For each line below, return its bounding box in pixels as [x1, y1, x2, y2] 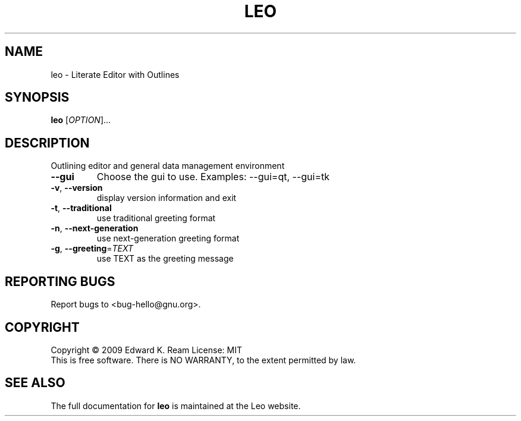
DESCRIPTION [5, 135, 90, 150]
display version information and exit [96, 193, 237, 203]
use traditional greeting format [96, 213, 216, 224]
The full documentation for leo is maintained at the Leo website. [51, 400, 301, 411]
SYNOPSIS [5, 90, 70, 105]
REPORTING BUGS [5, 274, 115, 289]
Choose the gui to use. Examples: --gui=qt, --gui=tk [96, 171, 330, 183]
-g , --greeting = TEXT [51, 243, 134, 254]
